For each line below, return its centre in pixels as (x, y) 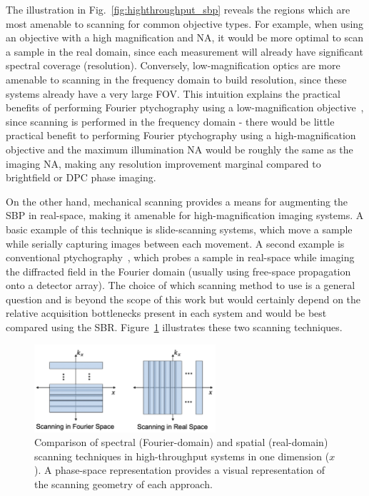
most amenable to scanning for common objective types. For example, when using (185, 23)
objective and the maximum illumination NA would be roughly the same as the (180, 149)
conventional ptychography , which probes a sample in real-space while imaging (180, 257)
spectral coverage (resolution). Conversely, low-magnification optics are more (173, 65)
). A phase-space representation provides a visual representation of (180, 470)
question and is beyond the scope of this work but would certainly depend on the (183, 299)
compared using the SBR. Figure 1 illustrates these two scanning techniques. (174, 327)
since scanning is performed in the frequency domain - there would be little (170, 121)
